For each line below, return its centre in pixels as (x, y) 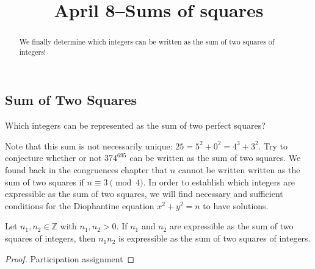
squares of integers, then (50, 238)
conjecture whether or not (53, 158)
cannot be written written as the (239, 170)
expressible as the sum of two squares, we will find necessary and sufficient (144, 194)
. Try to (273, 145)
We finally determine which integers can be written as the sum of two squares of (147, 42)
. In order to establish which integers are (219, 181)
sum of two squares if (45, 181)
